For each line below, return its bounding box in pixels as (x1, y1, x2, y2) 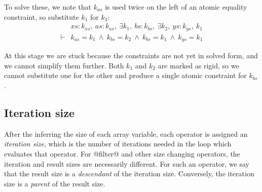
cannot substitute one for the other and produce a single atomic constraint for (4, 70, 247, 81)
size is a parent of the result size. (4, 178, 105, 188)
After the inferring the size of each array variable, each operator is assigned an (4, 128, 248, 139)
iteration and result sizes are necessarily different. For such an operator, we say (4, 158, 250, 169)
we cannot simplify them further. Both (4, 60, 124, 70)
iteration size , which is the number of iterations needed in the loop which (4, 138, 232, 149)
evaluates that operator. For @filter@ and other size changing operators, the (4, 148, 240, 159)
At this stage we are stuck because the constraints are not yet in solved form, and (4, 50, 258, 61)
